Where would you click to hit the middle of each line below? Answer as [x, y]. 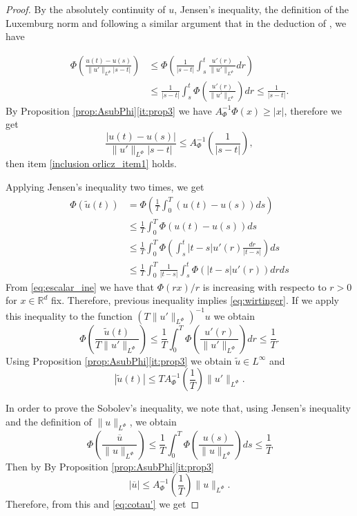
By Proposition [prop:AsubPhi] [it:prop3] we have [109, 110]
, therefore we [313, 110]
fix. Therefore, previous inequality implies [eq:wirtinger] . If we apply [195, 300]
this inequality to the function [69, 315]
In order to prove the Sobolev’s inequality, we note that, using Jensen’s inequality [178, 408]
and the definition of [49, 421]
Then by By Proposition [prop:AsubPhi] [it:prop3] [110, 466]
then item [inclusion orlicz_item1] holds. [91, 163]
